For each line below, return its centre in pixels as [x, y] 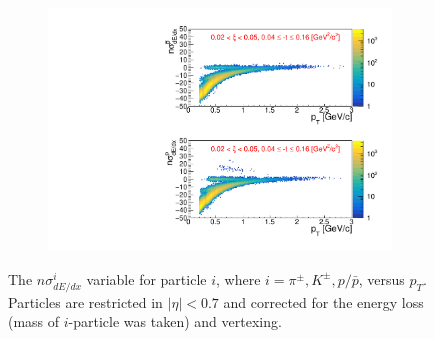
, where [238, 278]
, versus [381, 278]
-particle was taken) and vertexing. [175, 321]
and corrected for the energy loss [323, 301]
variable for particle [146, 278]
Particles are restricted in [85, 301]
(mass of [34, 321]
